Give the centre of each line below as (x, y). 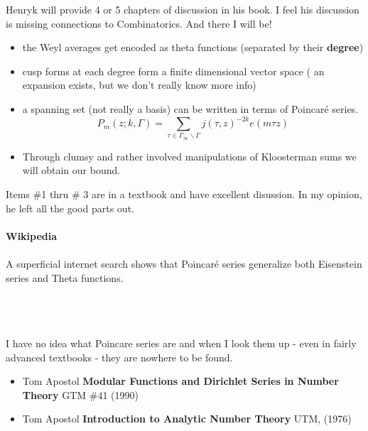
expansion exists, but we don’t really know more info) (139, 85)
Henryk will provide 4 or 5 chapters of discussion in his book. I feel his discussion (183, 9)
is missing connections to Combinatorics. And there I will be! (139, 23)
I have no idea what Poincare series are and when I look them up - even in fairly (181, 343)
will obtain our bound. (71, 170)
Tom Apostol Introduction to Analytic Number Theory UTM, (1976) (187, 419)
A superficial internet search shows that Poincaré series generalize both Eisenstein (184, 263)
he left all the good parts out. (70, 208)
